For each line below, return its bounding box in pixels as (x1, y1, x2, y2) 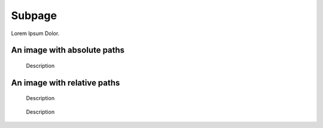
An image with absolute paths (11, 45, 125, 55)
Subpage (11, 9, 57, 22)
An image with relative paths (11, 77, 120, 88)
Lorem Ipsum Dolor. (11, 30, 60, 37)
